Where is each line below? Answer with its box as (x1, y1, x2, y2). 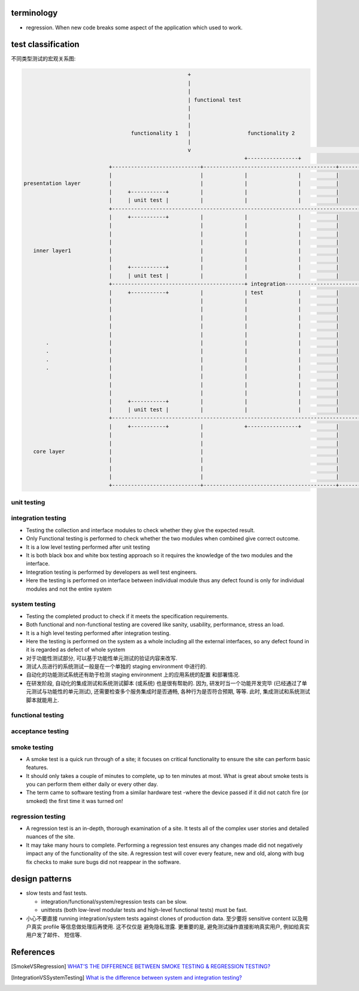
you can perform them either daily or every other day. (26, 781, 159, 788)
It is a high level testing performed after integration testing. (26, 629, 171, 637)
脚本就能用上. (26, 696, 60, 703)
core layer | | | (33, 448, 339, 455)
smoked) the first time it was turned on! (26, 797, 123, 804)
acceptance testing (11, 727, 69, 735)
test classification (11, 39, 80, 50)
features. (26, 764, 48, 771)
